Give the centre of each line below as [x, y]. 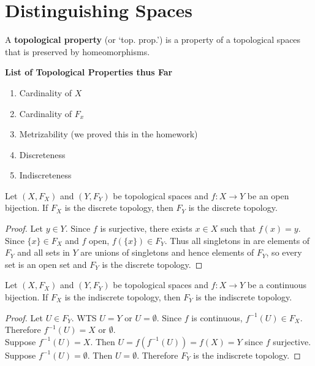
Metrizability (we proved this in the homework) [108, 134]
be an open [268, 195]
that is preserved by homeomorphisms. [78, 51]
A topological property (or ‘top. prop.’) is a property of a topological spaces [153, 40]
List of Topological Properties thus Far [89, 72]
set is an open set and [46, 264]
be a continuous [277, 285]
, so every [284, 252]
